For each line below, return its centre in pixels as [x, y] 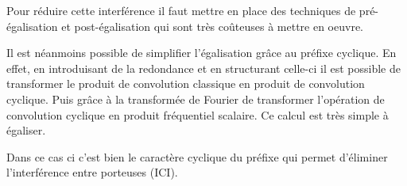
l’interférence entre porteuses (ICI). [92, 172]
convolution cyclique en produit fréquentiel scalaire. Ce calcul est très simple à [198, 114]
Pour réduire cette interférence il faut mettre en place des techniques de [181, 10]
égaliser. [26, 130]
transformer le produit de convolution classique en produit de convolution [186, 84]
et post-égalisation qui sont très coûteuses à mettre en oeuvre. [212, 26]
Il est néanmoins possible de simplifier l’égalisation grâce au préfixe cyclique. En [202, 53]
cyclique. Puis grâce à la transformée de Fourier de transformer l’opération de [196, 99]
